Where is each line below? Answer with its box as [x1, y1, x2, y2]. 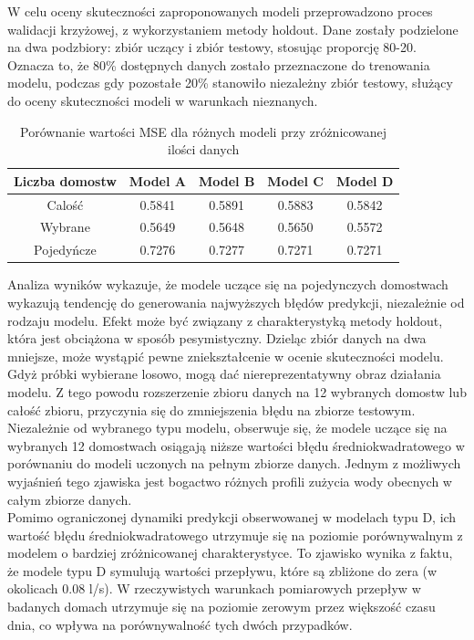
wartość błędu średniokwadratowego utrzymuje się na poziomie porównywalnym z [7, 525, 463, 544]
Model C [267, 171, 324, 190]
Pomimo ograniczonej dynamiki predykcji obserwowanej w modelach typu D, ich [7, 508, 457, 527]
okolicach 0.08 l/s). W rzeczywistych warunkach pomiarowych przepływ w [7, 579, 421, 598]
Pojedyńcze [34, 240, 97, 259]
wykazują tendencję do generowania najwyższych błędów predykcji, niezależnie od [7, 292, 465, 311]
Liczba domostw [14, 171, 117, 190]
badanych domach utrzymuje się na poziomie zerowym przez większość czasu [7, 597, 436, 616]
